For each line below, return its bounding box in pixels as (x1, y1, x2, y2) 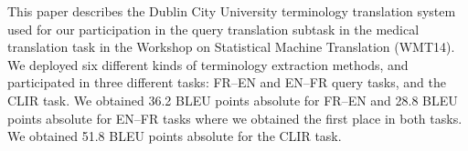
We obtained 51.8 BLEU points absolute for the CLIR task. (7, 126, 342, 146)
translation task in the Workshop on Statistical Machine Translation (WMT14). (7, 37, 455, 56)
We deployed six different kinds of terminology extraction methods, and (7, 55, 409, 74)
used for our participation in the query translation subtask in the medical (7, 19, 420, 38)
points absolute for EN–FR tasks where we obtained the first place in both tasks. (7, 108, 463, 127)
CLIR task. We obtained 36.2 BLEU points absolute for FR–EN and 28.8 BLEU (7, 90, 458, 109)
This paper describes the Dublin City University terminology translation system (7, 2, 456, 20)
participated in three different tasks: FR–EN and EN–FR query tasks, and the (7, 73, 446, 92)
